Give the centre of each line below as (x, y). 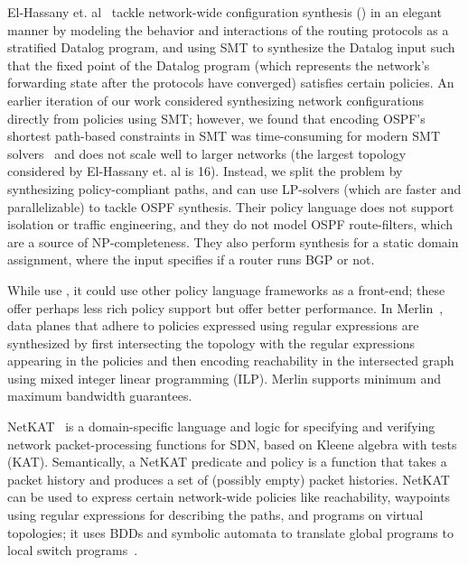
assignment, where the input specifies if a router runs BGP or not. (191, 259)
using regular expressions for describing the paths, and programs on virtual (215, 515)
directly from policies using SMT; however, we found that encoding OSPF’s (216, 118)
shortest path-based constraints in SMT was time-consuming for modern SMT (224, 136)
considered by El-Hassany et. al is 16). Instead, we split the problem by (205, 171)
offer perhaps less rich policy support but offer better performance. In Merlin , (225, 307)
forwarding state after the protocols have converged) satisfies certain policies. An (231, 83)
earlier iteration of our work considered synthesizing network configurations (216, 100)
